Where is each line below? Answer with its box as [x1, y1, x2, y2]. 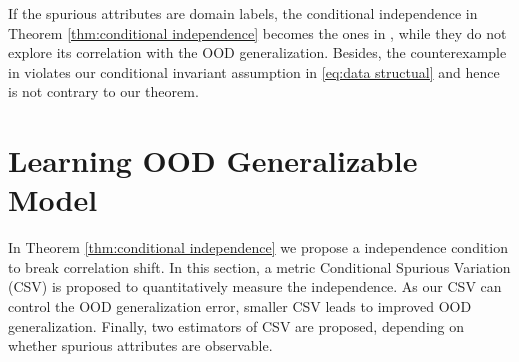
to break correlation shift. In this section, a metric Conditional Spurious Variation [8, 256, 511, 277]
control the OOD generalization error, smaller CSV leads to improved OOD [8, 296, 472, 317]
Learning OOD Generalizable [8, 140, 418, 181]
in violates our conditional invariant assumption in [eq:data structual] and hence [8, 61, 500, 82]
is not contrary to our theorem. [8, 81, 199, 102]
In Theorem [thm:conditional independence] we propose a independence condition [8, 237, 508, 258]
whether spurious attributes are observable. [8, 335, 273, 356]
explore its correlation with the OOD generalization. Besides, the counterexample [8, 42, 507, 63]
